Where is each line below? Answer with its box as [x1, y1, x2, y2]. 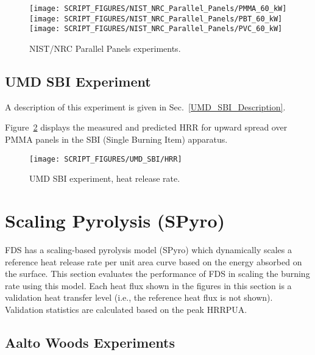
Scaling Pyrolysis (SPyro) [5, 207, 225, 232]
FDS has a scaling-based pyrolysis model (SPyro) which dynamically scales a [5, 243, 292, 256]
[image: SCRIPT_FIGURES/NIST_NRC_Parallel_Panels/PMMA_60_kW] [29, 4, 287, 13]
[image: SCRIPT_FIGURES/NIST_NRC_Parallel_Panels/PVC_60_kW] [29, 24, 283, 34]
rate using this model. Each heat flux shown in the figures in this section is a [5, 279, 292, 292]
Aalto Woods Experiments [5, 332, 175, 351]
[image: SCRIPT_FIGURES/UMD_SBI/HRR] [29, 154, 182, 163]
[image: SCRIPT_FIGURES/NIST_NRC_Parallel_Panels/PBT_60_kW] [29, 14, 283, 23]
